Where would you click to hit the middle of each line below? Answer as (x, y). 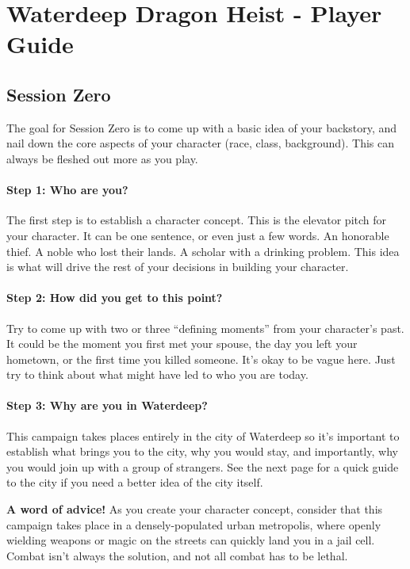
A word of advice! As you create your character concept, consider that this (195, 509)
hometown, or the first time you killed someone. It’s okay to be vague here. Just (201, 359)
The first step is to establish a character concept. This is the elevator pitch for (197, 220)
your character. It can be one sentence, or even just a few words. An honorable (198, 235)
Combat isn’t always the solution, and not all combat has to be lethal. (177, 555)
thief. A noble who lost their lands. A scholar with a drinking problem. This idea (203, 251)
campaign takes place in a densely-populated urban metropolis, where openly (194, 524)
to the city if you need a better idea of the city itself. (135, 482)
